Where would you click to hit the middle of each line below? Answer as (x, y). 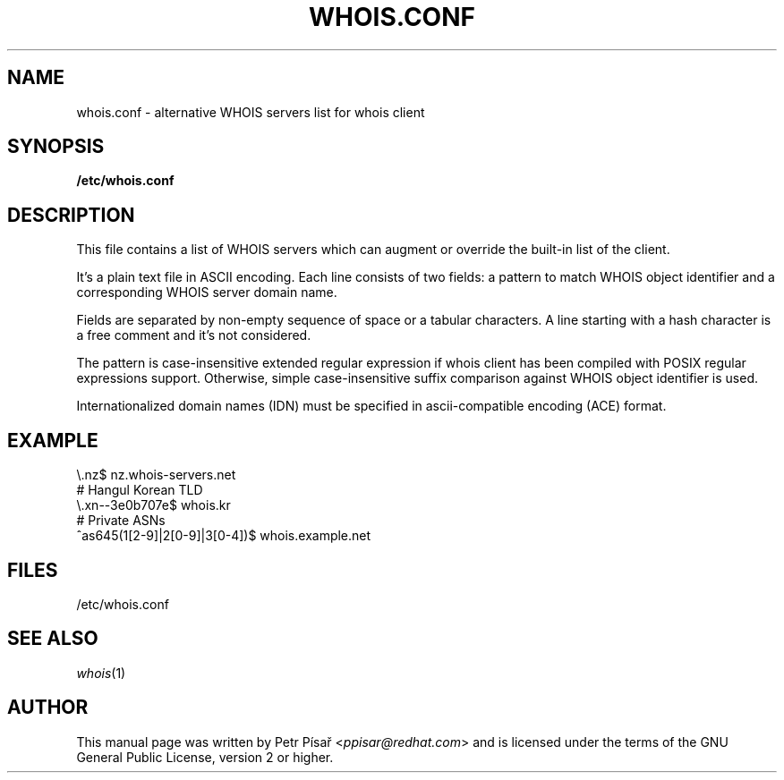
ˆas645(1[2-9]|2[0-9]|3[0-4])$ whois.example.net (224, 536)
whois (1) (101, 673)
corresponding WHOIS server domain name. (207, 292)
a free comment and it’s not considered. (194, 335)
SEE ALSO (53, 639)
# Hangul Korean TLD (140, 490)
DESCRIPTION (71, 215)
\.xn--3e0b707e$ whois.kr (153, 505)
